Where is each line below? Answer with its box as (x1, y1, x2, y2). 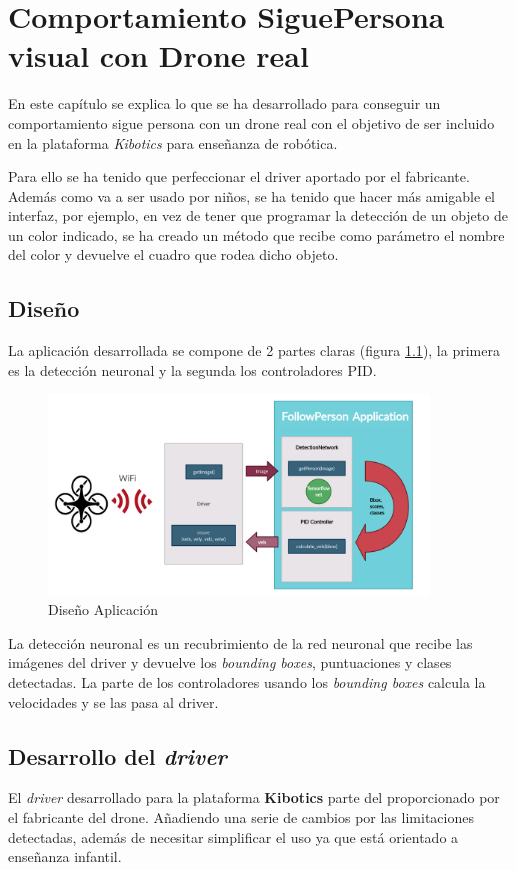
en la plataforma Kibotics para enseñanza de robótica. (8, 132, 338, 153)
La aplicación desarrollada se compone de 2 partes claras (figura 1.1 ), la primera (8, 340, 500, 361)
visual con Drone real (8, 35, 309, 76)
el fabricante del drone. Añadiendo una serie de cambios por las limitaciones (8, 807, 474, 828)
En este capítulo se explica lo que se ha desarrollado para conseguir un (8, 93, 441, 114)
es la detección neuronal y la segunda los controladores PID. (8, 359, 377, 380)
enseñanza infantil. (8, 846, 122, 867)
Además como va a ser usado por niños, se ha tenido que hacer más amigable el (8, 185, 496, 206)
